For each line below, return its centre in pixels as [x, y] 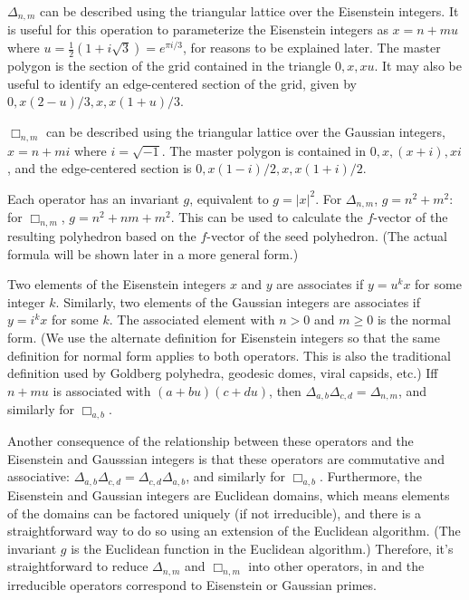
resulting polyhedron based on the [102, 236]
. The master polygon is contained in [264, 150]
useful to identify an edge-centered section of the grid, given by [182, 83]
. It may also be [418, 66]
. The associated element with [192, 319]
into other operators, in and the [336, 566]
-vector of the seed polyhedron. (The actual [327, 236]
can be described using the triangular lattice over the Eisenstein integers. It [249, 11]
